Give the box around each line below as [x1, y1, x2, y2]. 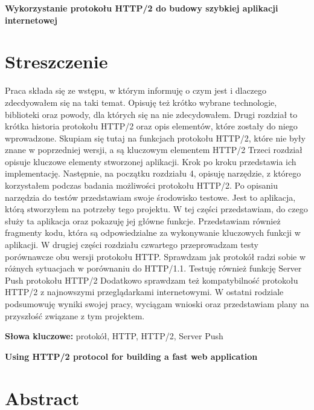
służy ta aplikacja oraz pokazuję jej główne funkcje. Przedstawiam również [5, 214, 281, 227]
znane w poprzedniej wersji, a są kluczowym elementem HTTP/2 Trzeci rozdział [5, 143, 303, 156]
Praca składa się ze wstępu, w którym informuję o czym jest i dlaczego [5, 84, 267, 97]
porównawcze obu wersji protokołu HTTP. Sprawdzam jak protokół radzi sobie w [5, 250, 306, 262]
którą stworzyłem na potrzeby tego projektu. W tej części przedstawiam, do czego [5, 203, 308, 215]
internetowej [5, 13, 57, 26]
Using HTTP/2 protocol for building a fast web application [5, 350, 258, 362]
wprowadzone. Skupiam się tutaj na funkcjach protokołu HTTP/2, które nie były [5, 131, 306, 144]
